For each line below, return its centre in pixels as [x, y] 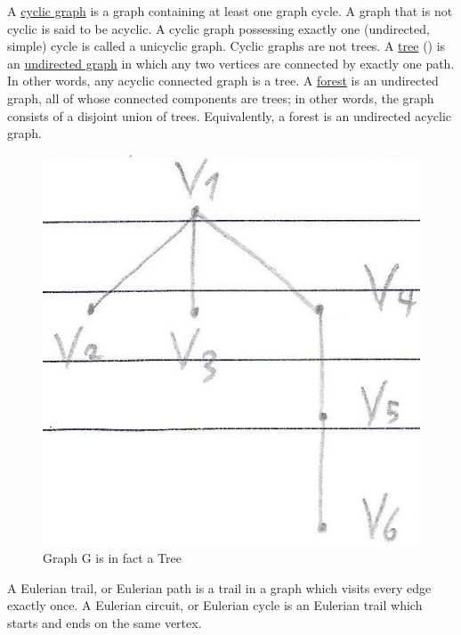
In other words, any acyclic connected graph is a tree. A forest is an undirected [223, 81]
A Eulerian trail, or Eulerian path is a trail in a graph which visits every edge [219, 587]
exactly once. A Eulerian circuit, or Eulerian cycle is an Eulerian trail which [215, 605]
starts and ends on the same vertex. [105, 623]
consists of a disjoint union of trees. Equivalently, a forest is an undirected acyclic [230, 115]
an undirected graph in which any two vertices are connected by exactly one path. [231, 63]
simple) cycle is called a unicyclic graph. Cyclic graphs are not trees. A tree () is [226, 46]
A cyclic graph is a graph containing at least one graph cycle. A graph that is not [230, 11]
